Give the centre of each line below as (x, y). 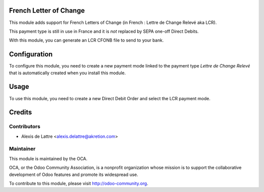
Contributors (25, 127)
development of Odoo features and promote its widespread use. (74, 174)
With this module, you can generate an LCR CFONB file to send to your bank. (86, 40)
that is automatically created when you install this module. (67, 73)
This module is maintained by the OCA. (48, 158)
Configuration (31, 54)
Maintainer (22, 149)
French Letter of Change (47, 11)
